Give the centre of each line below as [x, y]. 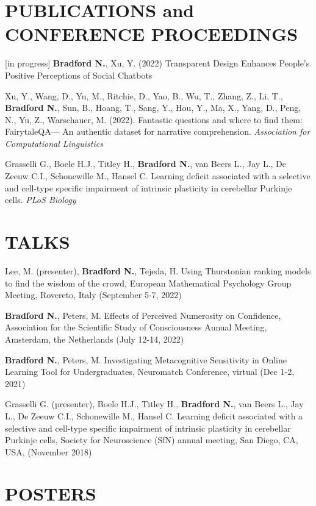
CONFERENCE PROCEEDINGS [152, 34]
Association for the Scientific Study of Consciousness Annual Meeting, [136, 327]
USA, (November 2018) [48, 451]
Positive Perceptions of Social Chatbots [79, 75]
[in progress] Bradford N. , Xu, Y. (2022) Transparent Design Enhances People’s [157, 63]
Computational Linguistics [54, 143]
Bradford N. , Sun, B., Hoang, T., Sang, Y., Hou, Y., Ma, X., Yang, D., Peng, [153, 108]
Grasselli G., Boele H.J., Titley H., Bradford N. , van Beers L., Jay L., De [146, 164]
